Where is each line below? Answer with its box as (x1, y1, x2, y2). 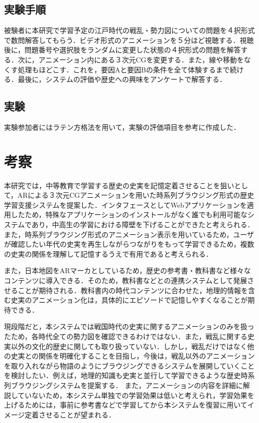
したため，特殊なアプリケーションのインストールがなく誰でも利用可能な (10, 209, 248, 220)
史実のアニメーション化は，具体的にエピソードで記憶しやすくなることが (10, 295, 248, 305)
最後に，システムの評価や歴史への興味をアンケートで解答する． (17, 74, 227, 84)
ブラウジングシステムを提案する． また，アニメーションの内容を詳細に (10, 380, 243, 390)
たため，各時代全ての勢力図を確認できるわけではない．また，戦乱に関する (4, 331, 248, 341)
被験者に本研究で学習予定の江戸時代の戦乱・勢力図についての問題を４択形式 (4, 25, 255, 35)
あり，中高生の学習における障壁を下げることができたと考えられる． (31, 219, 255, 230)
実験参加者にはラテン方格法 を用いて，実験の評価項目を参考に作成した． (4, 121, 241, 132)
